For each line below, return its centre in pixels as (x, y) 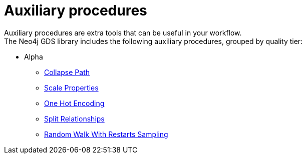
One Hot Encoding (74, 103)
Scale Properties (71, 87)
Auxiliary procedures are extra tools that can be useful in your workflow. (123, 32)
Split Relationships (74, 118)
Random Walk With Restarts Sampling (106, 134)
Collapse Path (67, 72)
